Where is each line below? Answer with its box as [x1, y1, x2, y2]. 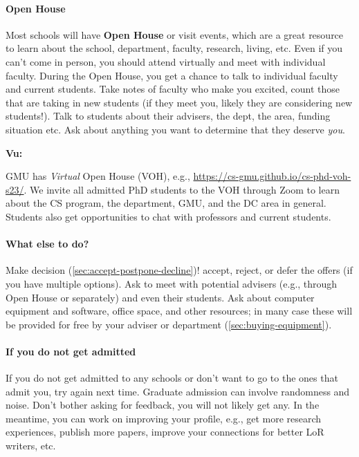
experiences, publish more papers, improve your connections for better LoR [6, 425, 324, 439]
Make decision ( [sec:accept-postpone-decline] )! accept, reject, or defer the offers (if [6, 263, 353, 277]
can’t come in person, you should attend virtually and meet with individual [6, 54, 326, 68]
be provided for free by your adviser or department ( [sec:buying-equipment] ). [6, 317, 332, 331]
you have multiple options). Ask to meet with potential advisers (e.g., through [6, 276, 338, 290]
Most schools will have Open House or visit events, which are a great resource [6, 27, 344, 41]
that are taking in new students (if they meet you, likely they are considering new [6, 95, 353, 109]
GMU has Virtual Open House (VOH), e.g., [6, 169, 190, 183]
